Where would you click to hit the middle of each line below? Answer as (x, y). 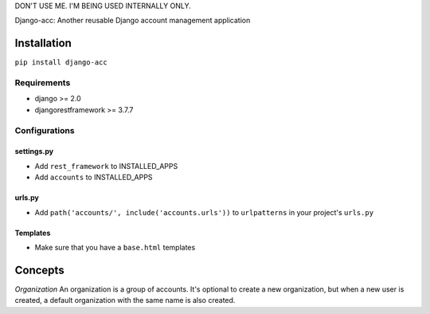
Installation (43, 43)
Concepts (39, 270)
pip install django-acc (61, 63)
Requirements (43, 83)
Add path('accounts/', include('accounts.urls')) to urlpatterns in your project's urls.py (204, 212)
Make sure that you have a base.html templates (115, 247)
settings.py (34, 151)
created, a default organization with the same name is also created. (125, 300)
